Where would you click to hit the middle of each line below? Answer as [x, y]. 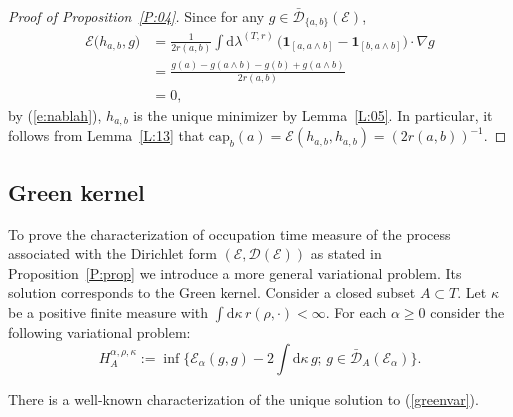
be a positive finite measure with [108, 311]
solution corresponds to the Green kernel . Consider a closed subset [212, 292]
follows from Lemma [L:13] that [106, 135]
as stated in [346, 253]
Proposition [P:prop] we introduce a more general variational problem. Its [235, 272]
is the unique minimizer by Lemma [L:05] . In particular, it [313, 114]
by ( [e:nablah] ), [55, 114]
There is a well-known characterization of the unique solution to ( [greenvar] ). [243, 398]
